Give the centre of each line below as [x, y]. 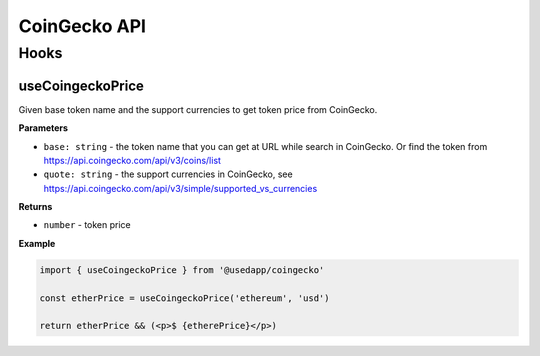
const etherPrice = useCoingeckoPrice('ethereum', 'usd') [184, 298]
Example [37, 243]
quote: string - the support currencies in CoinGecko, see [168, 174]
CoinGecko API [82, 26]
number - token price [87, 225]
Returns [35, 207]
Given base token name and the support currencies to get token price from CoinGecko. [198, 109]
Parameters [43, 128]
